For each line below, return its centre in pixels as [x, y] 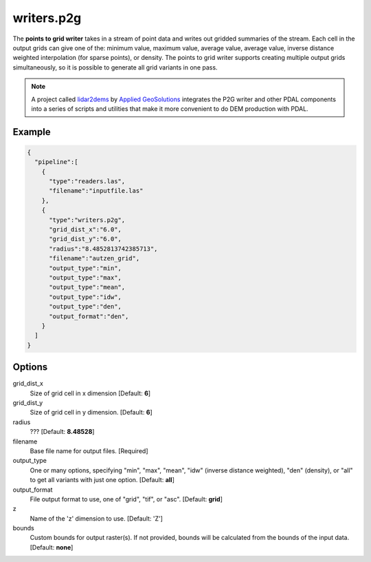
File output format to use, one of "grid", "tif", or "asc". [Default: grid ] [126, 499]
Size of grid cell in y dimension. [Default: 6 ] [91, 413]
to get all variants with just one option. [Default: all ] [102, 480]
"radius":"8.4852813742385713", [103, 249]
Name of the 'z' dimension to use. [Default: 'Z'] [96, 518]
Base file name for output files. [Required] [89, 450]
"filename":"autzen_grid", [94, 259]
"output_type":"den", [85, 307]
